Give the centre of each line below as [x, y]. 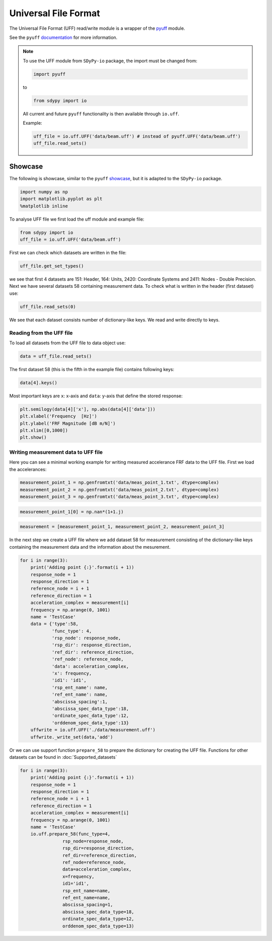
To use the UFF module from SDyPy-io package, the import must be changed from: [110, 61]
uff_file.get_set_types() [52, 266]
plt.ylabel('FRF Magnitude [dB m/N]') [68, 423]
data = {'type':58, [55, 624]
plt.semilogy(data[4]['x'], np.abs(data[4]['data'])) [88, 409]
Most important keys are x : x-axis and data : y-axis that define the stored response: [96, 396]
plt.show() [33, 437]
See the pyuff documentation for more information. [63, 37]
